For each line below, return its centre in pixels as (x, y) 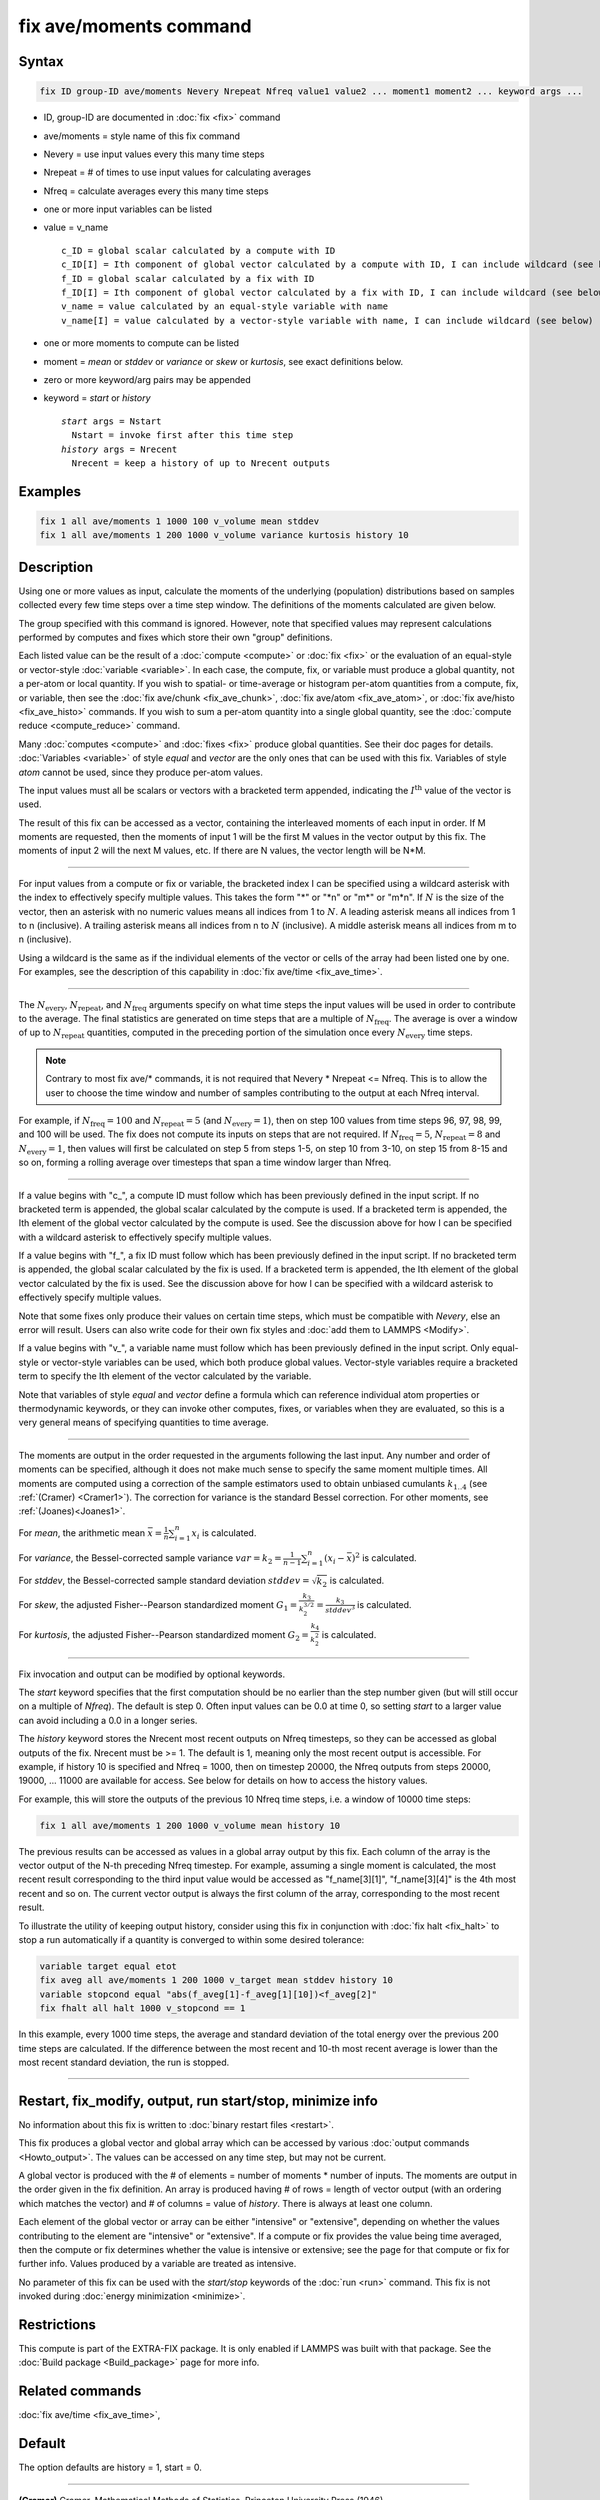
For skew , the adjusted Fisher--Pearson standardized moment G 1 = (158, 1605)
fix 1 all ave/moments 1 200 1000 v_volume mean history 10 (190, 1825)
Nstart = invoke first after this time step (182, 435)
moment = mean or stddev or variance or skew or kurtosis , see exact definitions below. (223, 361)
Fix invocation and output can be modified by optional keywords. (151, 1674)
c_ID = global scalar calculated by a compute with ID (198, 250)
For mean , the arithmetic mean (82, 1532)
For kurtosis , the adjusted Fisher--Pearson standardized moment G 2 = (164, 1635)
